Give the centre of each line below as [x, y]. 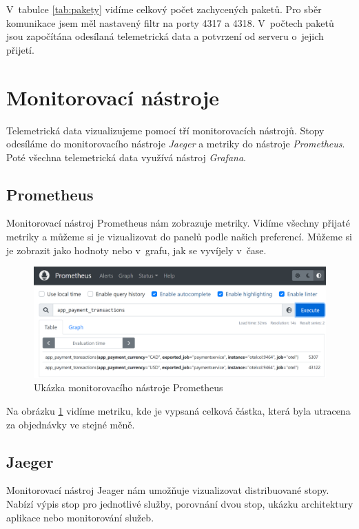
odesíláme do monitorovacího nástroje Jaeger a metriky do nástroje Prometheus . [176, 144]
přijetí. [20, 49]
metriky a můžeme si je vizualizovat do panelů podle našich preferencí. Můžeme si [179, 237]
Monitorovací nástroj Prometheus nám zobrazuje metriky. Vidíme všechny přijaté [178, 223]
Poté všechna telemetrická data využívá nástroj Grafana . [126, 157]
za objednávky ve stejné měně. [71, 424]
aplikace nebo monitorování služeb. [80, 517]
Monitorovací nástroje [113, 97]
